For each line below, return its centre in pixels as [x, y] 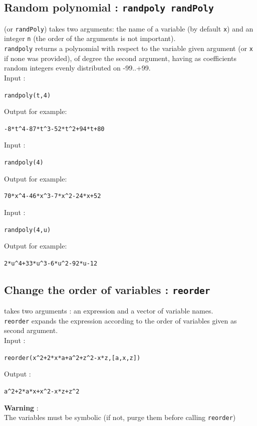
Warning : [21, 407]
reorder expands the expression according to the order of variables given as [120, 320]
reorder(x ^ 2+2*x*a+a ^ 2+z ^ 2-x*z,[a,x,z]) [72, 358]
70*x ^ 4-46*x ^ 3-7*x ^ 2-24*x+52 [53, 196]
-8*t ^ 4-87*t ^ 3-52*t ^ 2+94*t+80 [54, 129]
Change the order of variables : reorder [107, 289]
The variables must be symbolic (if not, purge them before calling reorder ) [120, 417]
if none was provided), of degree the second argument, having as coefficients [120, 58]
